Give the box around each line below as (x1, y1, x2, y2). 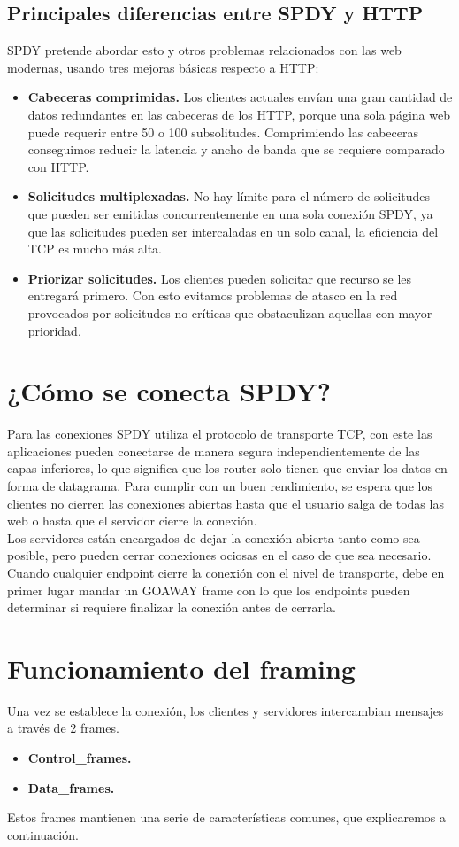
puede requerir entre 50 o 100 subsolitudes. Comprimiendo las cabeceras (27, 122, 419, 141)
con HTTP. (27, 157, 89, 175)
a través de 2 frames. (7, 719, 119, 737)
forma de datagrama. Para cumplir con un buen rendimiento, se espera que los (7, 477, 432, 495)
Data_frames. (27, 778, 115, 796)
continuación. (7, 825, 79, 843)
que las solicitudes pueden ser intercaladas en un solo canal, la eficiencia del (27, 221, 439, 240)
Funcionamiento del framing (7, 649, 356, 686)
